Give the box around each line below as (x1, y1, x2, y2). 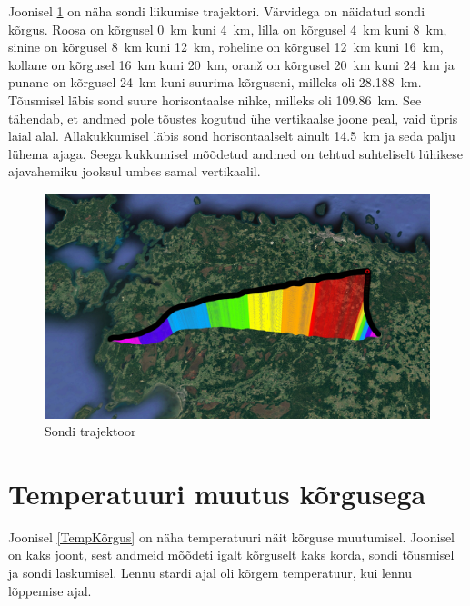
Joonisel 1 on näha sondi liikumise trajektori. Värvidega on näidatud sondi (8, 2, 425, 20)
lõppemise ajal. (8, 581, 92, 600)
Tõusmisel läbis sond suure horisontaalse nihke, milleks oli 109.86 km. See (8, 90, 422, 109)
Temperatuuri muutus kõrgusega (8, 474, 426, 512)
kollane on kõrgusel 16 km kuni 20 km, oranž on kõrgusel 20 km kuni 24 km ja (8, 55, 455, 74)
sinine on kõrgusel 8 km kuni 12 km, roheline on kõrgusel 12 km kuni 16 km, (8, 37, 444, 56)
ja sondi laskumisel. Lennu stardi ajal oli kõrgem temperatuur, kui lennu (8, 563, 413, 582)
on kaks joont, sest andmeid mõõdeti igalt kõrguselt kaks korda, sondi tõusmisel (8, 545, 455, 564)
